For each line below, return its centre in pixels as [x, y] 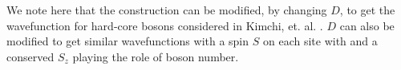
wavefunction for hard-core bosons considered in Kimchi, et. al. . [165, 25]
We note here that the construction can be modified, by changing [167, 10]
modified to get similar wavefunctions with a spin [128, 41]
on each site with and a [320, 41]
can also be [367, 25]
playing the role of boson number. [156, 56]
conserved [30, 56]
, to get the [367, 10]
